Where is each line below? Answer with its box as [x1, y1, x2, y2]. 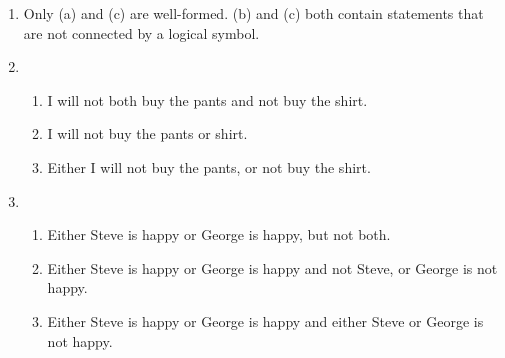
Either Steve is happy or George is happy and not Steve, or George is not [47, 257, 498, 278]
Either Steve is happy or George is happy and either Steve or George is [47, 310, 484, 331]
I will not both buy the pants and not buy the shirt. [47, 89, 368, 110]
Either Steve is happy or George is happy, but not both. [47, 224, 391, 245]
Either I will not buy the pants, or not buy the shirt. [47, 156, 371, 177]
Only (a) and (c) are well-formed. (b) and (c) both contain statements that [23, 3, 484, 23]
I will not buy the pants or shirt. [47, 123, 248, 144]
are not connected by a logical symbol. [23, 22, 260, 43]
